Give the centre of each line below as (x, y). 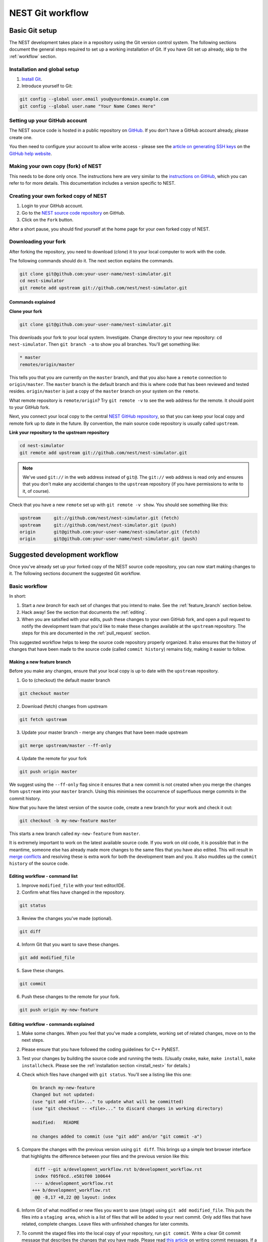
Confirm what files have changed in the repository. (73, 892)
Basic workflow (28, 586)
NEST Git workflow (49, 13)
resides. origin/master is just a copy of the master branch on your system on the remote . (104, 391)
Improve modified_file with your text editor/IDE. (73, 885)
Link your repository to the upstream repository (59, 433)
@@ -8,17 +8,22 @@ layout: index (75, 1197)
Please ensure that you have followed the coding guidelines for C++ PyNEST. (100, 1049)
